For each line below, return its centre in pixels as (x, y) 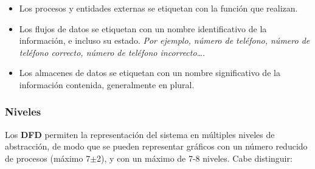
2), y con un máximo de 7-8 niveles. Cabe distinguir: (195, 158)
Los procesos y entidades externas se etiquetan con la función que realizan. (158, 8)
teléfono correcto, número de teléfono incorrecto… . (112, 52)
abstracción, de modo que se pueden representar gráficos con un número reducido (156, 146)
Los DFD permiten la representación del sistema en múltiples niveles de (140, 134)
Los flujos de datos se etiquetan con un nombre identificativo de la (143, 28)
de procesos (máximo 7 (48, 158)
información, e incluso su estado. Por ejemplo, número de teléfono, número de (164, 40)
